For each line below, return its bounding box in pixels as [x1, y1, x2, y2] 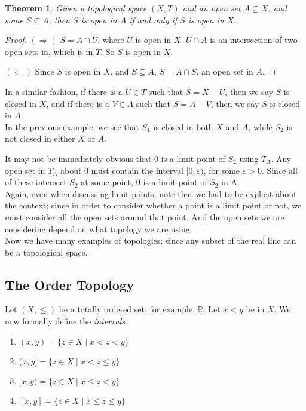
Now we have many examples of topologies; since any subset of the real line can [5, 234, 296, 247]
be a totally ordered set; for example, [59, 303, 195, 315]
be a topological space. [5, 246, 88, 258]
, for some [203, 164, 240, 176]
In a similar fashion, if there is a [5, 85, 123, 97]
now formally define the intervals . [5, 315, 127, 327]
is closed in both [153, 120, 213, 133]
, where [97, 33, 124, 46]
